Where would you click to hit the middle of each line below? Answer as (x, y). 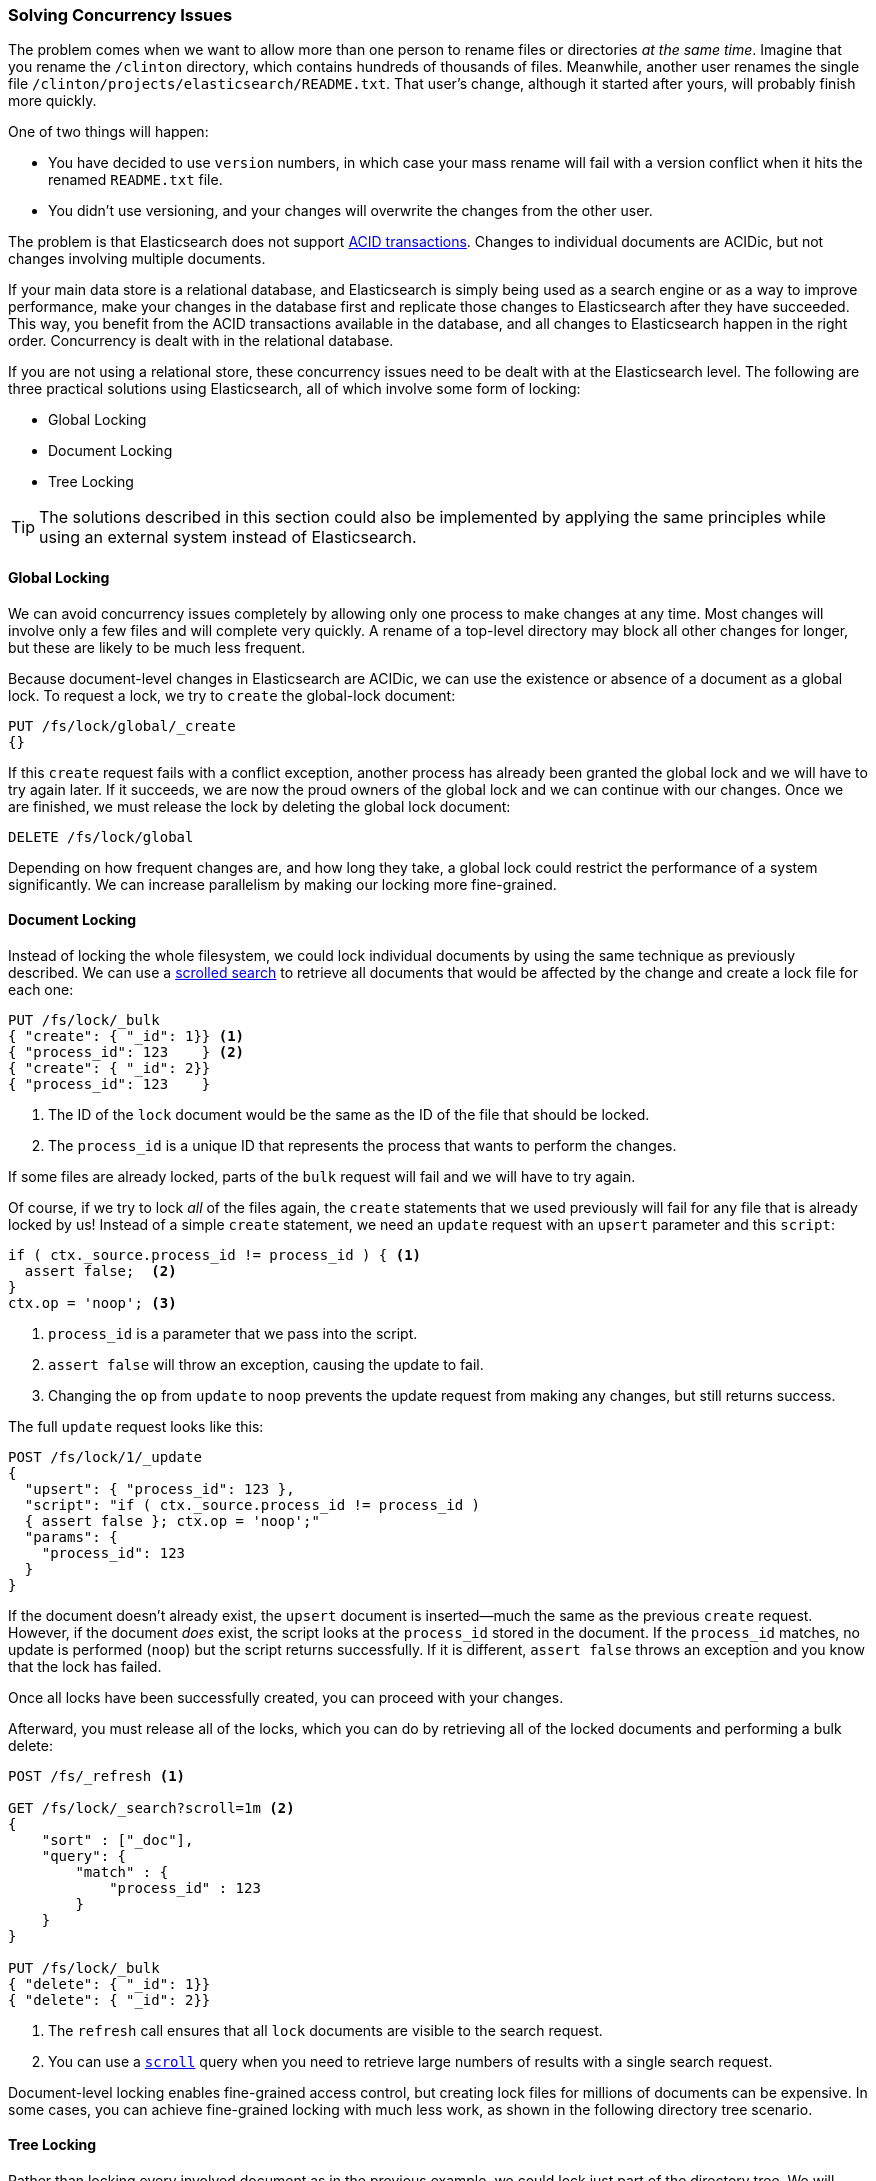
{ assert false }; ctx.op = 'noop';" (172, 1520)
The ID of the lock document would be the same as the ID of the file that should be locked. (349, 1114)
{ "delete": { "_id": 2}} (109, 1999)
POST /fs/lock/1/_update (105, 1456)
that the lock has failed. (85, 1666)
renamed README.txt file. (135, 180)
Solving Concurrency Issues (120, 15)
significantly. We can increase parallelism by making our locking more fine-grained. (282, 884)
